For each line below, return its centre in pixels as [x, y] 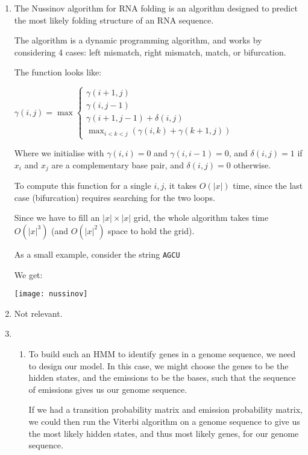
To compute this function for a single [83, 186]
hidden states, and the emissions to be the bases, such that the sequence [162, 377]
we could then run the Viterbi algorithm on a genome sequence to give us [164, 421]
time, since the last [268, 186]
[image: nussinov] [51, 294]
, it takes [180, 186]
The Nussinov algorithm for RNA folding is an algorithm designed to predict [156, 8]
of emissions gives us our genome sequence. [108, 389]
